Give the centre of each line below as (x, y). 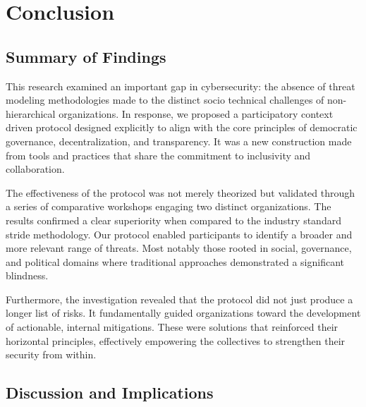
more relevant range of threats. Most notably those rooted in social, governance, (179, 248)
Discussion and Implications (110, 393)
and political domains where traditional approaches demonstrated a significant (175, 261)
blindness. (27, 275)
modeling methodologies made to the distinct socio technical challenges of (165, 100)
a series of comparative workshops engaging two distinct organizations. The (169, 206)
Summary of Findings (86, 56)
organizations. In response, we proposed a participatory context (196, 113)
